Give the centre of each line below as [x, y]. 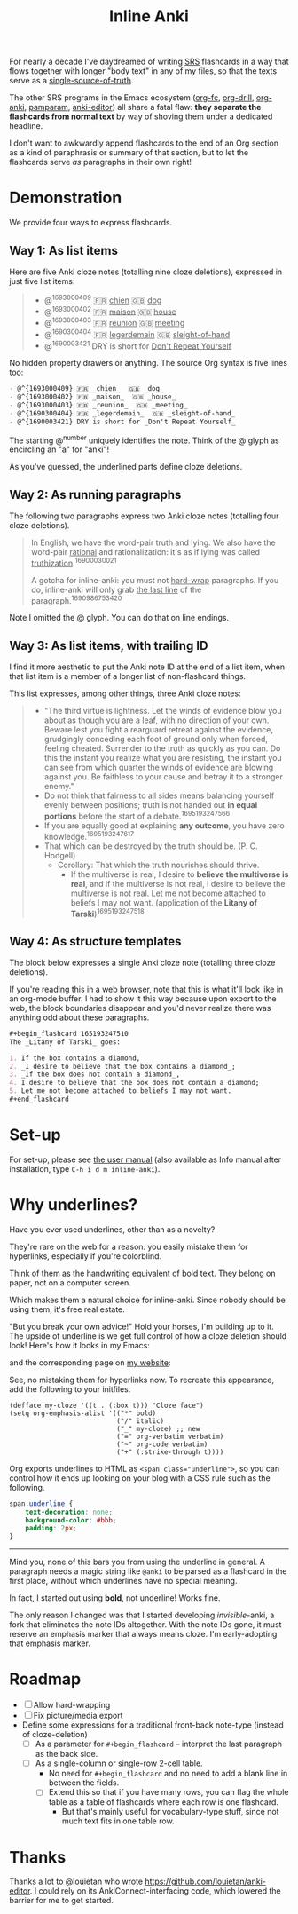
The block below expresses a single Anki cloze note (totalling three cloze [142, 962]
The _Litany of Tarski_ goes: [65, 1042]
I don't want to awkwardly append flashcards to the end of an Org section [144, 143]
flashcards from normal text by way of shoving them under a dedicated [141, 116]
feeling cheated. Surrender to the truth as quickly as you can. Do [162, 748]
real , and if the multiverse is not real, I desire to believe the [178, 883]
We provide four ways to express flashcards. [91, 223]
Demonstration [66, 198]
